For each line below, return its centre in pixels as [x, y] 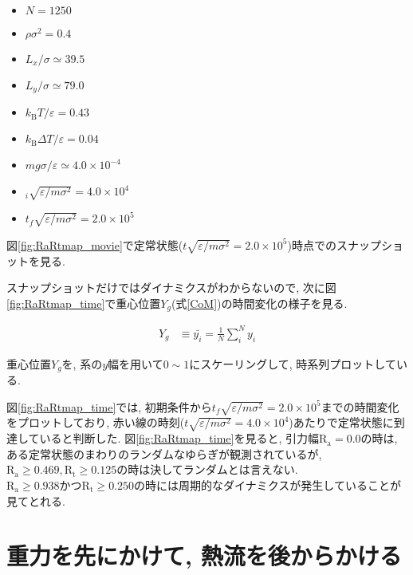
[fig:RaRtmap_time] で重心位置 [84, 303]
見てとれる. [36, 500]
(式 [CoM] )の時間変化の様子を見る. [259, 303]
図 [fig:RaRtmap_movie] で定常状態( [95, 244]
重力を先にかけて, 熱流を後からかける [204, 555]
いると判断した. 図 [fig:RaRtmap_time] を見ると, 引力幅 [179, 438]
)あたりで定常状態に [341, 422]
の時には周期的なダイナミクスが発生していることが [267, 484]
